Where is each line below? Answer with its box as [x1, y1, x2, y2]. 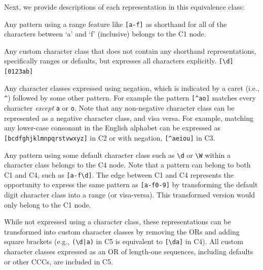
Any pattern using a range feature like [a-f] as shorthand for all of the [4, 18, 227, 29]
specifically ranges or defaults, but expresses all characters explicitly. [4, 55, 217, 66]
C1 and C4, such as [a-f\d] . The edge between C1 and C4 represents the [4, 169, 234, 180]
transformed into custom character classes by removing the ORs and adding [4, 226, 240, 237]
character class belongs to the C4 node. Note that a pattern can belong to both [4, 159, 251, 170]
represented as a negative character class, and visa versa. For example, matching [4, 112, 253, 123]
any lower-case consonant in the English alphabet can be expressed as [4, 122, 220, 133]
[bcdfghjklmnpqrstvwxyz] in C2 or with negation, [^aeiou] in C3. [4, 132, 215, 143]
